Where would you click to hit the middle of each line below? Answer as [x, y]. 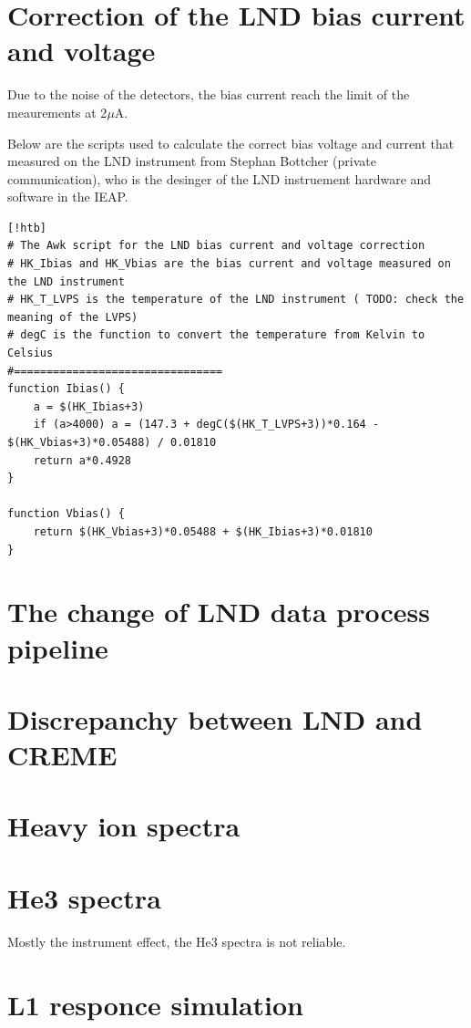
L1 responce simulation [155, 1004]
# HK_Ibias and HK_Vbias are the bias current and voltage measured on [229, 264]
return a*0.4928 [82, 460]
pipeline [58, 647]
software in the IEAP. [68, 197]
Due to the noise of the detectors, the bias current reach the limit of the [209, 94]
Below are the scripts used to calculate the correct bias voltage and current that [231, 143]
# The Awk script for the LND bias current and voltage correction [216, 246]
